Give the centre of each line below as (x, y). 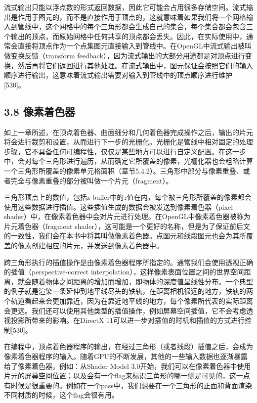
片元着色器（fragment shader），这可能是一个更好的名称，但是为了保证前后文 (127, 226)
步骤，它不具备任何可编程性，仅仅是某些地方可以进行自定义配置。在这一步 (125, 151)
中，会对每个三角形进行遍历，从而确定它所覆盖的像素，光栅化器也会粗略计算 (128, 161)
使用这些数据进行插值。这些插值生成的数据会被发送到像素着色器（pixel (119, 206)
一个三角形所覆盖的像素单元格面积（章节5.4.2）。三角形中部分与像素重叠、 (124, 170)
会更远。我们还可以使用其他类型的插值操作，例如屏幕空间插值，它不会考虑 (125, 310)
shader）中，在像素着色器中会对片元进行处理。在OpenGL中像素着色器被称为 (127, 216)
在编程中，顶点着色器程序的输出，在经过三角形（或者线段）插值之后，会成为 (128, 346)
